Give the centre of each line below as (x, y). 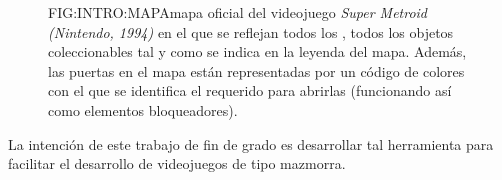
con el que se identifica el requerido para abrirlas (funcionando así (250, 90)
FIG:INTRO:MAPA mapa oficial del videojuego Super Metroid (238, 12)
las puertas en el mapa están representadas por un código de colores (256, 70)
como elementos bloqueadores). (143, 109)
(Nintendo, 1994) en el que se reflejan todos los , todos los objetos (251, 31)
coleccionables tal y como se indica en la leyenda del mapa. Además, (257, 51)
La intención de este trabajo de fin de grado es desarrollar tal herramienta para (251, 143)
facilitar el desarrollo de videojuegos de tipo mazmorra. (177, 163)
